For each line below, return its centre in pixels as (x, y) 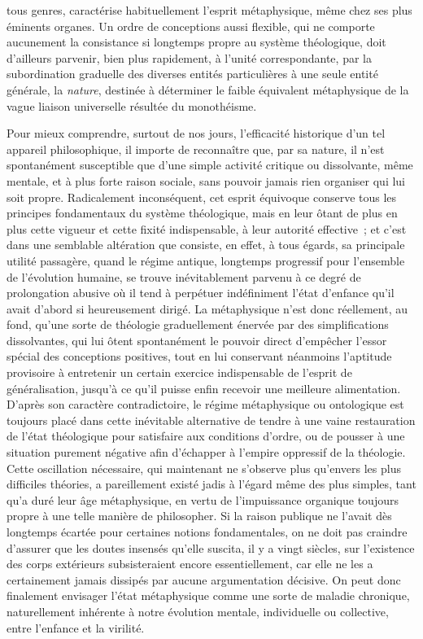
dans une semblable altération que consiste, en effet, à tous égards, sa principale (206, 245)
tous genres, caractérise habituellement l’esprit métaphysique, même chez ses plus (209, 10)
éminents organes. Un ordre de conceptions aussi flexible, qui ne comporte (191, 26)
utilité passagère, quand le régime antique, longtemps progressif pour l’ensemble (206, 260)
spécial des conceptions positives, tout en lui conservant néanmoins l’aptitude (199, 356)
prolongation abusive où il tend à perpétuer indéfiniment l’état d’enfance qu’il (201, 293)
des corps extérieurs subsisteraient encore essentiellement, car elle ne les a (190, 564)
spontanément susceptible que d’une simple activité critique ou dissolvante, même (210, 165)
